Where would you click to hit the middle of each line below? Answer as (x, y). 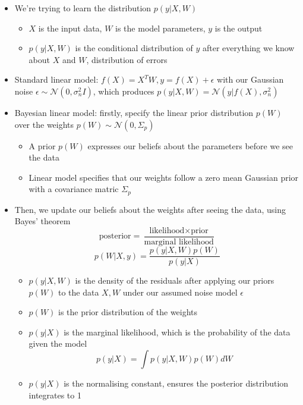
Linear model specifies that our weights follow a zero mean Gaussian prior (164, 177)
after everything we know (248, 48)
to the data (78, 292)
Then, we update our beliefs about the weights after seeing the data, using (150, 209)
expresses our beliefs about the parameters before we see (190, 145)
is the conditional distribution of (134, 48)
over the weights (44, 124)
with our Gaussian (250, 79)
